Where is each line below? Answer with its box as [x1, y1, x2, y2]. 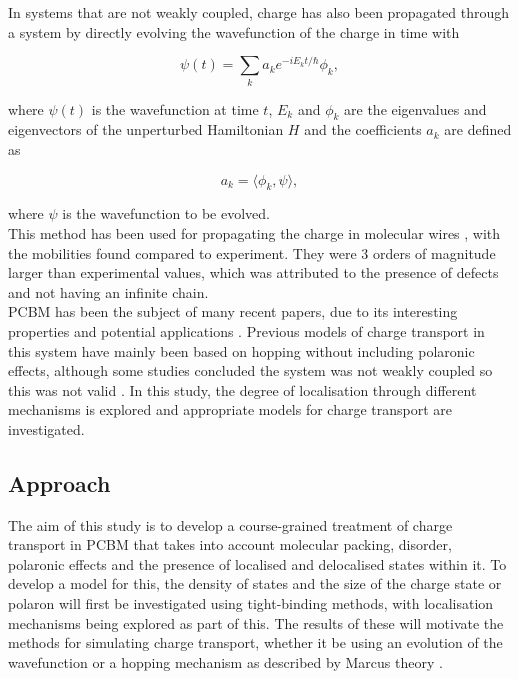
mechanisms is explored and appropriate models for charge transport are [8, 399, 453, 420]
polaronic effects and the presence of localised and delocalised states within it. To [8, 553, 507, 574]
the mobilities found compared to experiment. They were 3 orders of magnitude [8, 242, 496, 263]
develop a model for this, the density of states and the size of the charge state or [8, 573, 502, 594]
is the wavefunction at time [91, 98, 259, 119]
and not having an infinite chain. [8, 281, 209, 302]
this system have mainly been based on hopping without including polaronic [8, 340, 475, 361]
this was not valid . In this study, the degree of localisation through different [8, 379, 477, 400]
